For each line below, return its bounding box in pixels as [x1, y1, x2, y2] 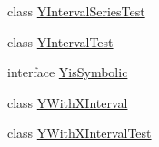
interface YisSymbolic [7, 63, 128, 82]
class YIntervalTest [7, 32, 114, 51]
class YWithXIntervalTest [7, 123, 152, 142]
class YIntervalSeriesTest [7, 2, 145, 20]
